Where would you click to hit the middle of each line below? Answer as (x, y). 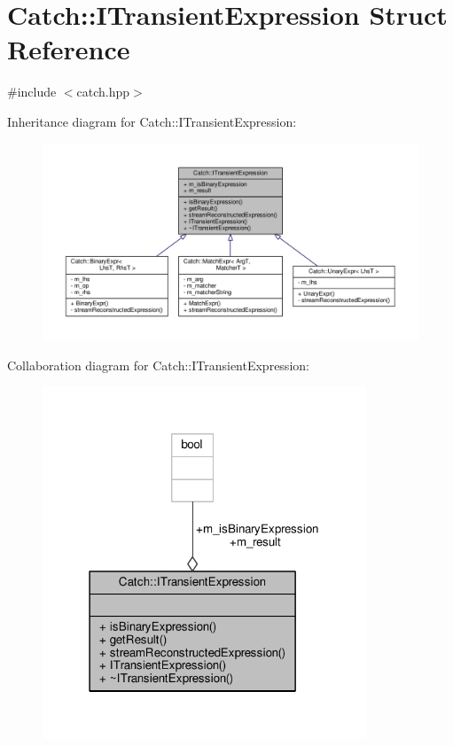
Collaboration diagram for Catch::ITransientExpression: (158, 365)
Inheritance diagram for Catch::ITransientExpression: (152, 121)
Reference (69, 49)
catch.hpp (103, 92)
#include (32, 92)
